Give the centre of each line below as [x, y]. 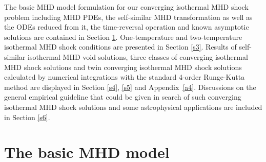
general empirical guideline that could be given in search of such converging [123, 97]
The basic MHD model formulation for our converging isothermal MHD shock [126, 7]
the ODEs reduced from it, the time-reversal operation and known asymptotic [127, 27]
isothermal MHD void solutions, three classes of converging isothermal [138, 56]
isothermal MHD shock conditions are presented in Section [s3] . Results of [120, 47]
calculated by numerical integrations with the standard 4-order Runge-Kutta [125, 77]
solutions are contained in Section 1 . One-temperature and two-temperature [123, 37]
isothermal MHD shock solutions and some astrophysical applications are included [133, 107]
